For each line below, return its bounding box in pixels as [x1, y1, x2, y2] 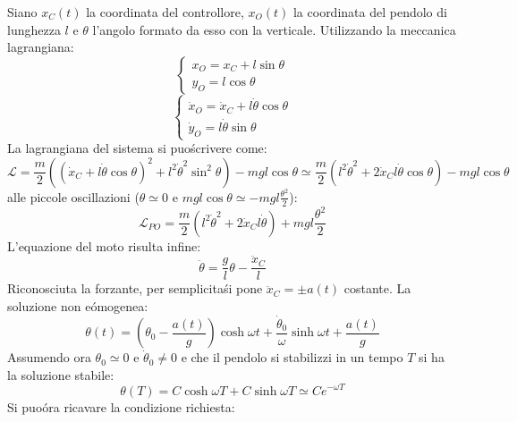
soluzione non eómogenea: [7, 296, 148, 315]
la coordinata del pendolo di [292, 3, 447, 21]
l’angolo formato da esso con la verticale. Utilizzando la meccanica [92, 20, 456, 38]
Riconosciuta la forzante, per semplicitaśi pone [7, 279, 263, 298]
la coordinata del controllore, [86, 3, 244, 21]
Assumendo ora [7, 348, 91, 367]
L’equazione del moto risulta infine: [7, 236, 201, 255]
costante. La [343, 279, 411, 298]
